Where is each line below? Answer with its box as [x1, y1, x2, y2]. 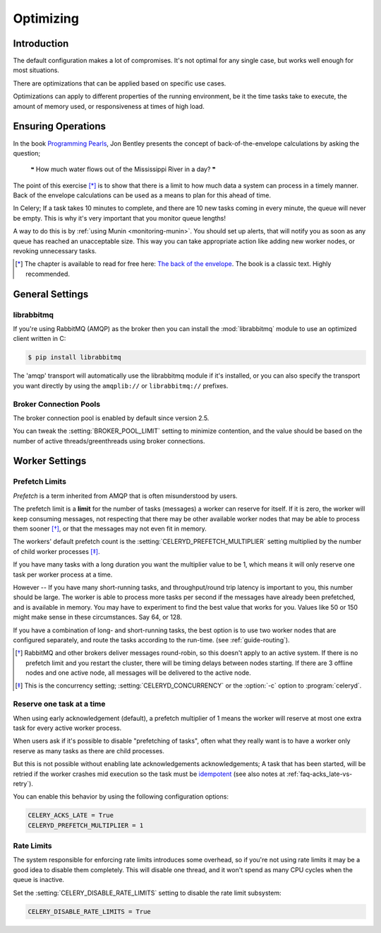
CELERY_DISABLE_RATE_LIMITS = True [28, 908, 151, 915]
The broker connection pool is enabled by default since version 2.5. [13, 414, 210, 422]
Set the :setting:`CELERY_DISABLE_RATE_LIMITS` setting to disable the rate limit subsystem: [13, 888, 282, 897]
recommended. [25, 270, 71, 278]
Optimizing [13, 11, 79, 26]
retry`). [13, 779, 33, 788]
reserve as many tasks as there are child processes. [13, 746, 165, 755]
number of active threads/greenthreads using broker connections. [13, 436, 205, 445]
